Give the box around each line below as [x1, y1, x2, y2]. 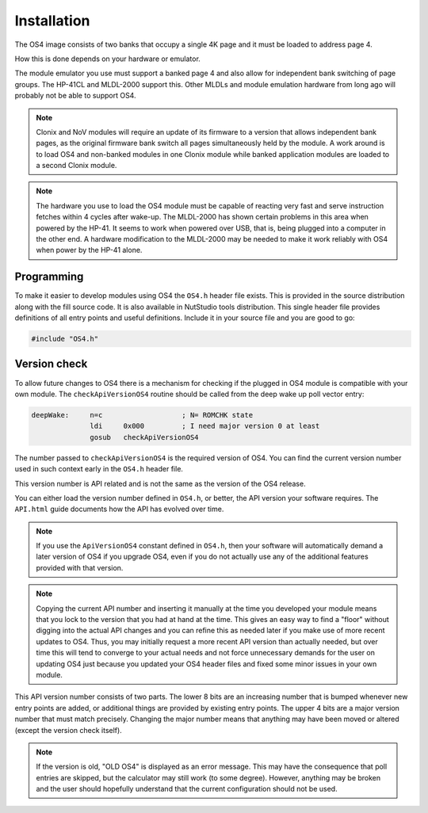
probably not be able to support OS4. [14, 91, 136, 101]
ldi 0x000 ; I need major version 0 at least [90, 422, 320, 431]
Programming [14, 270, 84, 284]
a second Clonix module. [36, 161, 117, 170]
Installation [14, 12, 90, 29]
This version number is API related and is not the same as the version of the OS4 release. [14, 479, 306, 488]
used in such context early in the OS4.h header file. [14, 464, 184, 474]
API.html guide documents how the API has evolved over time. [14, 504, 224, 514]
